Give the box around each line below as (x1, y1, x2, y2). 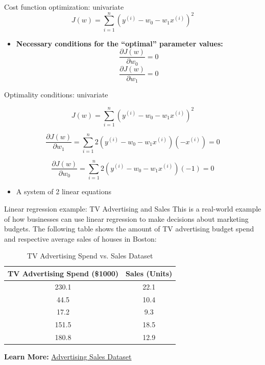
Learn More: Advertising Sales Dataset (4, 351, 132, 362)
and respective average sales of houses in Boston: (4, 233, 157, 244)
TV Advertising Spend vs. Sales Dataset (27, 250, 153, 261)
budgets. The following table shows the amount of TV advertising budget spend (4, 223, 254, 234)
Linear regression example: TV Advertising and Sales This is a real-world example (4, 203, 261, 214)
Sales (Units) (126, 268, 173, 278)
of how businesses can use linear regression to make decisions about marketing (4, 213, 249, 224)
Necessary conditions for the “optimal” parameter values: (16, 38, 223, 48)
